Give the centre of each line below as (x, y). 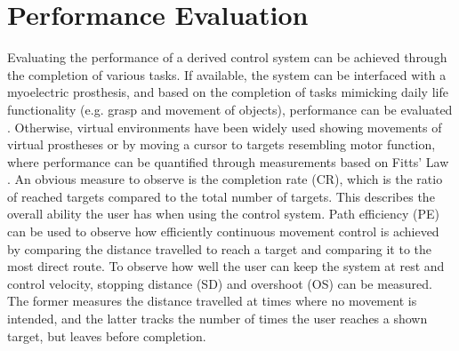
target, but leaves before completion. (107, 335)
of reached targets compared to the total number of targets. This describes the (221, 196)
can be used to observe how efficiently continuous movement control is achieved (223, 231)
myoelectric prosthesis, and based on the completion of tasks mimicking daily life (228, 92)
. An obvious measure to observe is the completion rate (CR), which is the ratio (225, 179)
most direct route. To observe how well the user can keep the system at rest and (226, 266)
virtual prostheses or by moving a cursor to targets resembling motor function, (221, 144)
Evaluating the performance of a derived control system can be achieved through (227, 57)
